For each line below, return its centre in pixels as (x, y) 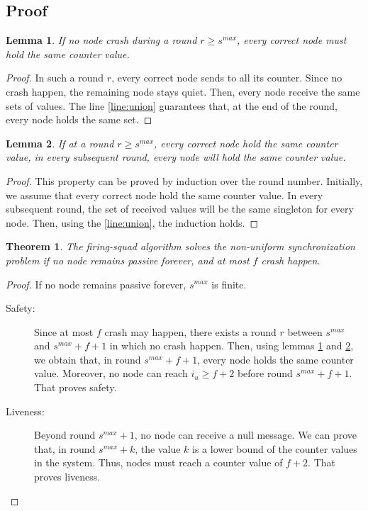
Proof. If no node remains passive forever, (96, 284)
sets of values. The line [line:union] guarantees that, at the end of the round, (172, 105)
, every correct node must (292, 40)
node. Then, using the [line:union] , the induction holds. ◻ (132, 222)
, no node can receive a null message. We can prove (246, 435)
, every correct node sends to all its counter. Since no (227, 78)
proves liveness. (67, 477)
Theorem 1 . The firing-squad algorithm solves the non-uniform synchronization (180, 246)
